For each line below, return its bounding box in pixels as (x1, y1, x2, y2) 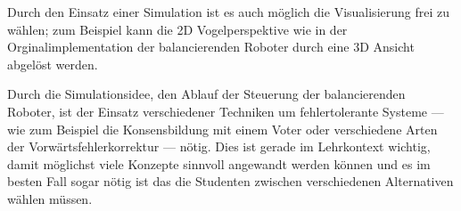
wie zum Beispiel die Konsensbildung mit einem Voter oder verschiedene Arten (7, 119, 438, 138)
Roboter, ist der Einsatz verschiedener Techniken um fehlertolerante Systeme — (7, 101, 444, 120)
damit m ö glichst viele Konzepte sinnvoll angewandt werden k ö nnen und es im (7, 154, 431, 173)
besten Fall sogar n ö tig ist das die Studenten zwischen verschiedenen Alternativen (7, 172, 454, 191)
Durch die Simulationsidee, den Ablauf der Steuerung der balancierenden (7, 85, 406, 103)
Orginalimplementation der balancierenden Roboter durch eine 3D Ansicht (7, 37, 415, 56)
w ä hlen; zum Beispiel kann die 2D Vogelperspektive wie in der (7, 20, 348, 38)
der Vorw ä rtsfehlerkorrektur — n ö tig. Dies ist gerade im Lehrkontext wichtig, (7, 137, 431, 156)
